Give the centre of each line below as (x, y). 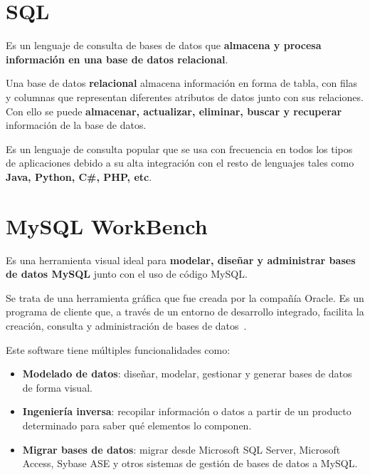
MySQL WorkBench (107, 225)
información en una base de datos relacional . (117, 59)
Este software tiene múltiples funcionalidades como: (118, 349)
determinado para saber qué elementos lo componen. (137, 425)
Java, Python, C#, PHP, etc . (79, 176)
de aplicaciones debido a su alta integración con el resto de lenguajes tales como (180, 163)
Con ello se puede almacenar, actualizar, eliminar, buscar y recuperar (174, 111)
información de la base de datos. (76, 125)
